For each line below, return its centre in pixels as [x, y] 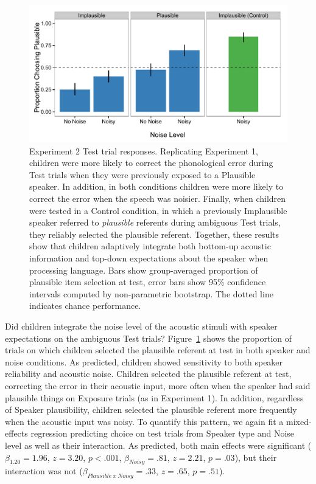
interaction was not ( [44, 471]
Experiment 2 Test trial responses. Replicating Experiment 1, [144, 150]
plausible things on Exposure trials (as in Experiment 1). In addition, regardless [154, 397]
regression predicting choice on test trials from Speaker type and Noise [163, 433]
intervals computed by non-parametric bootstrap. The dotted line [151, 293]
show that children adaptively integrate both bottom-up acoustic [150, 246]
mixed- [299, 421]
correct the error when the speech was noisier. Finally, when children [158, 199]
